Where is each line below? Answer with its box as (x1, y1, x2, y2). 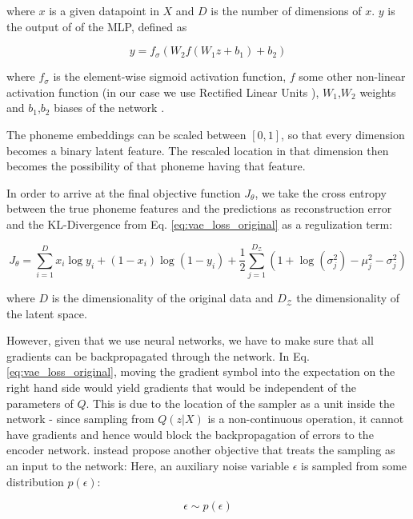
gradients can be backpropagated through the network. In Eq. (6, 347, 310, 364)
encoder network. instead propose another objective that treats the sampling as (6, 441, 395, 458)
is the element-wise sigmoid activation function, (53, 68, 287, 85)
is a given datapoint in (49, 2, 159, 18)
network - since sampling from (6, 410, 154, 427)
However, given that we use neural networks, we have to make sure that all (6, 332, 374, 349)
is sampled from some (301, 457, 407, 473)
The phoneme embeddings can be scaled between (6, 126, 247, 142)
